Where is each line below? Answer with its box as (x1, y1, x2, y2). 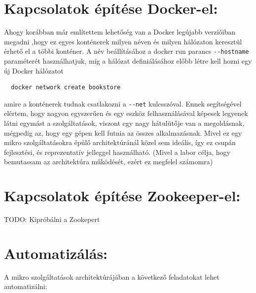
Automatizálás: (4, 243, 108, 263)
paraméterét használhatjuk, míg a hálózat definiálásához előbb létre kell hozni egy (4, 55, 252, 66)
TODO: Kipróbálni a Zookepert (4, 214, 100, 224)
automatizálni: (4, 281, 47, 292)
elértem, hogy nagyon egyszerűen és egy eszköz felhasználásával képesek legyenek (4, 108, 248, 118)
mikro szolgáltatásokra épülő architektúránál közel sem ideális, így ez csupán (4, 137, 236, 147)
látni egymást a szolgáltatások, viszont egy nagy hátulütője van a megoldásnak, (4, 118, 245, 128)
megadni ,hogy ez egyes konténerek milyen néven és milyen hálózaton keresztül (4, 36, 242, 46)
